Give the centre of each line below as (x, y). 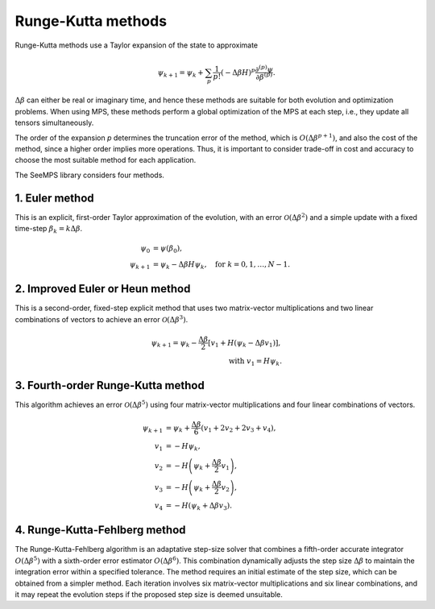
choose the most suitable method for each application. (106, 160)
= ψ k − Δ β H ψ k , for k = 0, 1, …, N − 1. (221, 265)
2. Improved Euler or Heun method (103, 289)
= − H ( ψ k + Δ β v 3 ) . (199, 506)
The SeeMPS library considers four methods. (90, 175)
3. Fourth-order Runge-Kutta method (110, 385)
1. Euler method (54, 198)
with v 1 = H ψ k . (255, 362)
